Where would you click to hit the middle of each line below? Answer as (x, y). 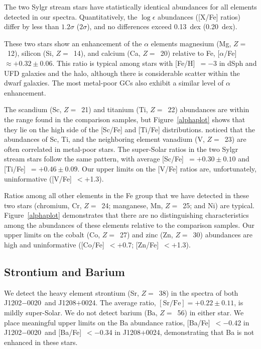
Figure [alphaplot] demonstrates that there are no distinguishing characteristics (126, 215)
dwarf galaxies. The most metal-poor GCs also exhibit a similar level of (114, 83)
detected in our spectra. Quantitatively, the (71, 16)
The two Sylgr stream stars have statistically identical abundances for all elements (130, 7)
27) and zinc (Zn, (146, 235)
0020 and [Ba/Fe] (54, 332)
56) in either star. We (211, 313)
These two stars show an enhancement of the (73, 43)
